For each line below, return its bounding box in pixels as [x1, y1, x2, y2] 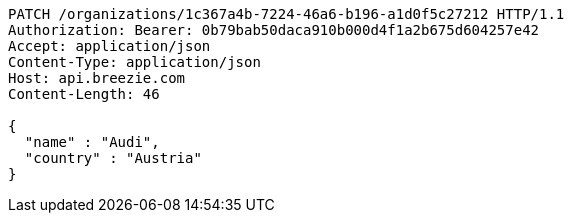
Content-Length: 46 [8, 86, 160, 102]
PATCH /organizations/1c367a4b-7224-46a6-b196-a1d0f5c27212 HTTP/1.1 [8, 6, 565, 22]
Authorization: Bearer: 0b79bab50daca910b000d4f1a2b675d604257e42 [8, 22, 540, 38]
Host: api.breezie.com [8, 70, 186, 86]
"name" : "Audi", [24, 134, 160, 150]
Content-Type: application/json [8, 54, 261, 70]
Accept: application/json [8, 38, 211, 54]
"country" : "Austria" [24, 150, 202, 166]
